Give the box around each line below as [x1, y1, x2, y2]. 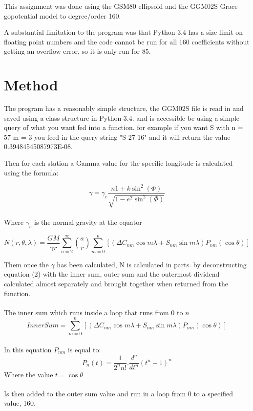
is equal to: [67, 345, 101, 354]
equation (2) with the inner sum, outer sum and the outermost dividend [4, 269, 220, 279]
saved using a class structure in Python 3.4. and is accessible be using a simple [4, 112, 240, 123]
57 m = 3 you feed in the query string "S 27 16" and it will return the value [4, 131, 231, 142]
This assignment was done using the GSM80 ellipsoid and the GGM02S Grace [4, 1, 238, 11]
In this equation [4, 345, 52, 354]
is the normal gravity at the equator [34, 216, 142, 227]
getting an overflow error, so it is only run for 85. [4, 46, 151, 56]
